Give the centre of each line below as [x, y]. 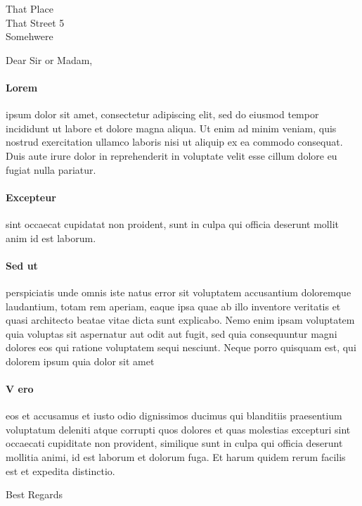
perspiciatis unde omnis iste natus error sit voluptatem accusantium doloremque [179, 292]
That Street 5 [35, 22]
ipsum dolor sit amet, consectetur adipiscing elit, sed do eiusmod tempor [162, 114]
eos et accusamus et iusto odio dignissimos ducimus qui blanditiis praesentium [174, 416]
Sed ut [22, 265]
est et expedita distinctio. [60, 470]
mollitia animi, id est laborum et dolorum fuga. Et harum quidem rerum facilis [176, 457]
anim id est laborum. [51, 238]
